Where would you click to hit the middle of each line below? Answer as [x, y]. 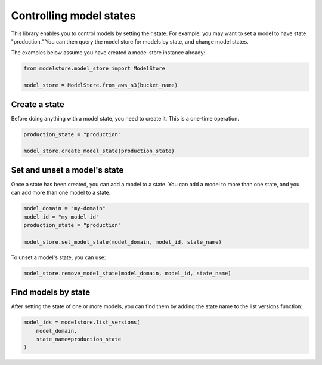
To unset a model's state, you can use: [58, 257]
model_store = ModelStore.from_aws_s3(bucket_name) [101, 85]
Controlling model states [73, 16]
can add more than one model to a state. [61, 193]
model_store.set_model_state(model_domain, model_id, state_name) [123, 242]
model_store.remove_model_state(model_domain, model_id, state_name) [127, 273]
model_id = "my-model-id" [61, 217]
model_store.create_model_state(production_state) [99, 151]
